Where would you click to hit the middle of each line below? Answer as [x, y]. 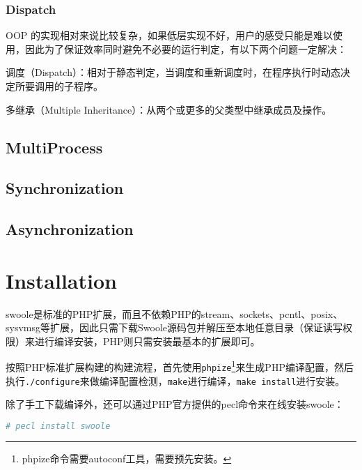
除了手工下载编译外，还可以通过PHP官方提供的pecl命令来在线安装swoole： [175, 404]
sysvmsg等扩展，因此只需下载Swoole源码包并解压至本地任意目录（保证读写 [174, 327]
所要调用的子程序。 [59, 86]
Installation [61, 280]
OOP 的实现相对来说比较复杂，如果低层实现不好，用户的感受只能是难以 [169, 35]
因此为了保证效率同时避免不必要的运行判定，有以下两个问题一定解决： [186, 48]
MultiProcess [54, 147]
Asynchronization [70, 229]
